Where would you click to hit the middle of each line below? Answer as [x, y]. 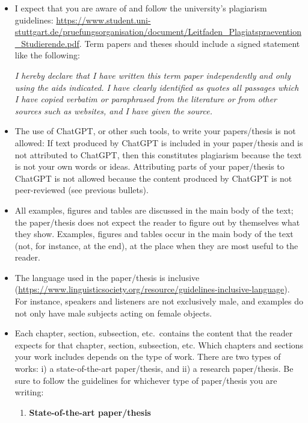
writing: [29, 392]
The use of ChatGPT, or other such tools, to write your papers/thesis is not [155, 131]
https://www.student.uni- [103, 20]
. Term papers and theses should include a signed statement [189, 43]
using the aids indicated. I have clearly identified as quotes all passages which [157, 87]
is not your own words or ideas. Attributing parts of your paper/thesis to [149, 166]
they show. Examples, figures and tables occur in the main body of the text [154, 234]
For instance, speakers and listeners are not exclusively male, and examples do [159, 301]
